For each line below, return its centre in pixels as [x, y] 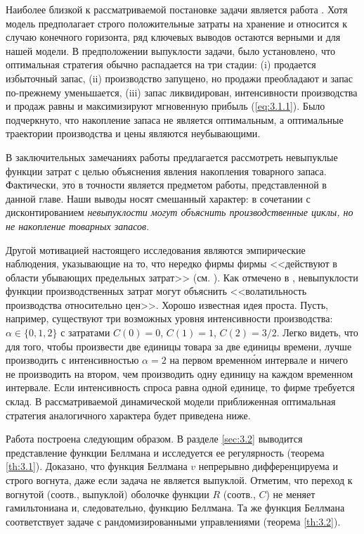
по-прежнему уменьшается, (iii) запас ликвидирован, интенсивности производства [182, 92]
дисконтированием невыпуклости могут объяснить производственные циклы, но [180, 212]
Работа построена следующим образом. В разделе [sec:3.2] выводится [154, 439]
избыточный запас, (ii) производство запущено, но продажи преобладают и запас [180, 78]
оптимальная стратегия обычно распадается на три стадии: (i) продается [161, 64]
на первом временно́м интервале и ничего [259, 360]
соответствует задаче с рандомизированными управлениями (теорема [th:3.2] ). [173, 521]
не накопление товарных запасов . [78, 225]
